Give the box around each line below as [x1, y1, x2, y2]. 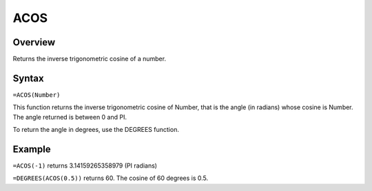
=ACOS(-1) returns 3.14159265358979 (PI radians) [12, 161, 158, 170]
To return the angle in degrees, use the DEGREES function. [12, 126, 179, 134]
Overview [12, 36, 56, 48]
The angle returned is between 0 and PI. [12, 113, 127, 121]
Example [12, 143, 51, 155]
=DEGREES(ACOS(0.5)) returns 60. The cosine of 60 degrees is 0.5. [12, 174, 209, 182]
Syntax [12, 72, 44, 84]
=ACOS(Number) [12, 91, 61, 99]
